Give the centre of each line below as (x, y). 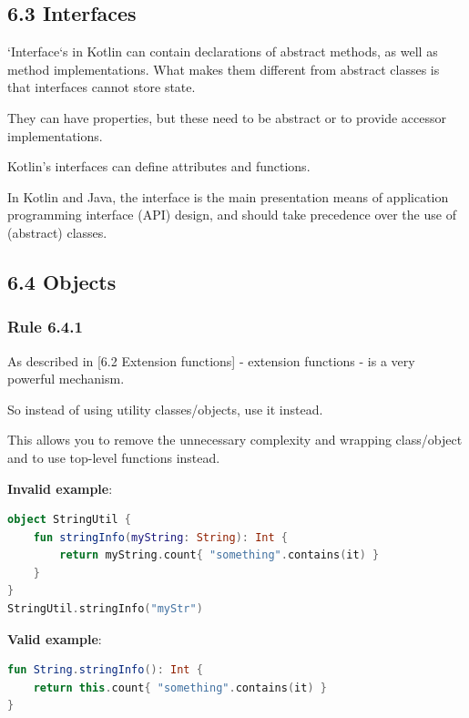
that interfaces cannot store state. (102, 87)
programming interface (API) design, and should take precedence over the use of (232, 215)
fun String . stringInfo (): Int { (105, 670)
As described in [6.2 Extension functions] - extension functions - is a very (211, 360)
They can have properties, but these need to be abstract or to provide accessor (227, 117)
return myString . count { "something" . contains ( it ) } (219, 555)
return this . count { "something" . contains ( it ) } (180, 687)
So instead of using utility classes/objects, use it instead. (165, 409)
